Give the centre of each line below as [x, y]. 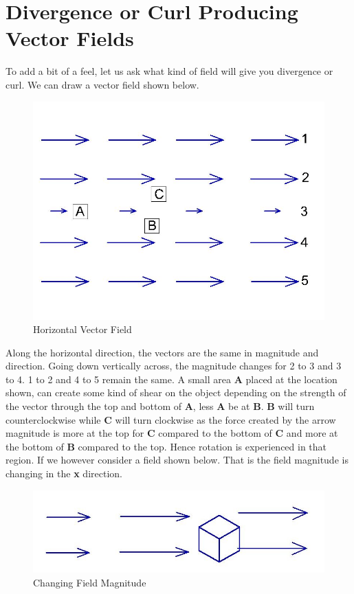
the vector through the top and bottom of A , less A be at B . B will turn [160, 406]
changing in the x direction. [64, 473]
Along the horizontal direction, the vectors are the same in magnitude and [162, 352]
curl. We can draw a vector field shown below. [102, 84]
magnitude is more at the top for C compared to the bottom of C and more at [172, 433]
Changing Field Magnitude [90, 582]
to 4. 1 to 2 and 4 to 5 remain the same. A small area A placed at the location [172, 379]
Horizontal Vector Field [82, 329]
